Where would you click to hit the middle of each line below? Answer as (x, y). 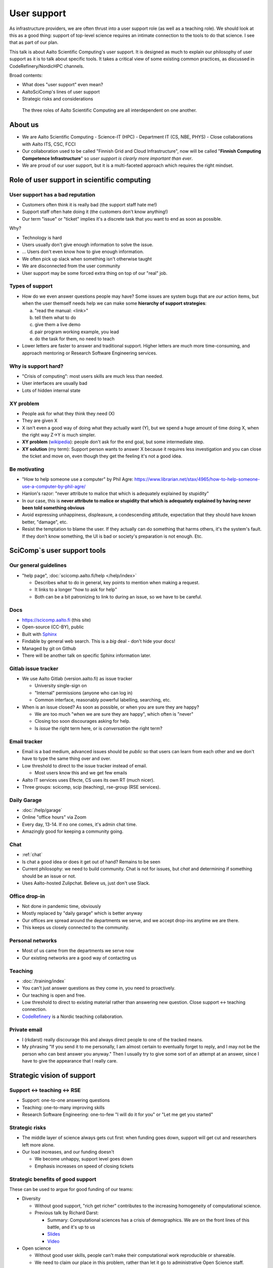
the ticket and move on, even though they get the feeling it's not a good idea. (102, 456)
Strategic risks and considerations (58, 99)
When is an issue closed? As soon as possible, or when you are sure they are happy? (110, 707)
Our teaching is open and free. (54, 995)
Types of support (31, 286)
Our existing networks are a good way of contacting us (79, 958)
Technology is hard (42, 237)
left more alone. (38, 1145)
